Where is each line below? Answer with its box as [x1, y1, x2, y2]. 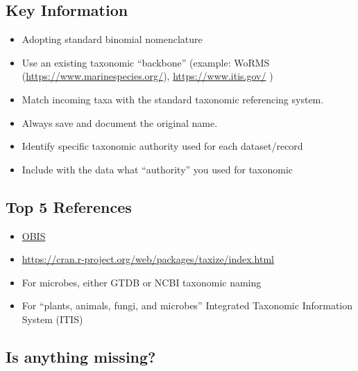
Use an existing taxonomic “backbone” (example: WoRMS [22, 55, 270, 69]
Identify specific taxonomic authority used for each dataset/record [22, 139, 303, 153]
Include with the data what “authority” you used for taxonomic [22, 162, 293, 176]
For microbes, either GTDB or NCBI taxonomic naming [22, 275, 262, 289]
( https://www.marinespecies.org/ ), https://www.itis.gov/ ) [22, 69, 273, 83]
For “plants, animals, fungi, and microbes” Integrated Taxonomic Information [22, 298, 353, 313]
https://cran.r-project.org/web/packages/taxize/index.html [22, 252, 274, 266]
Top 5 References [6, 196, 132, 217]
